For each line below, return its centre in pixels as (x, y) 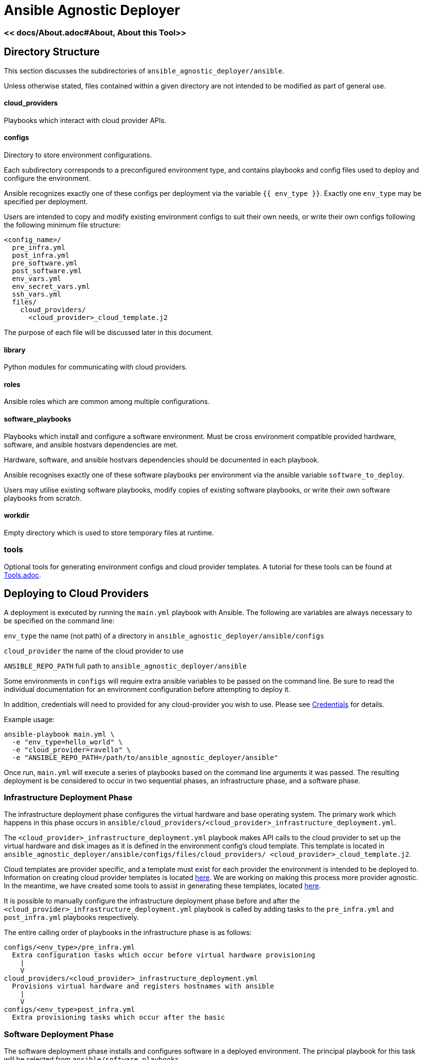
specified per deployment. (46, 202)
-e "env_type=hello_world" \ (67, 742)
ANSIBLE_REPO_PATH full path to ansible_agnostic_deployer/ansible (125, 666)
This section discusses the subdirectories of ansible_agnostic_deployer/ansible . (144, 71)
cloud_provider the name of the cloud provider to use (94, 651)
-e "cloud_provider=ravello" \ (71, 750)
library (15, 350)
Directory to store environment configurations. (78, 155)
